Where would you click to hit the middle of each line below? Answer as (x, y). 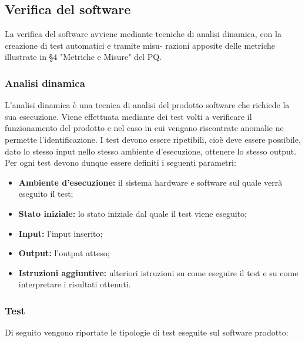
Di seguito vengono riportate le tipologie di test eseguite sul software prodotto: (147, 332)
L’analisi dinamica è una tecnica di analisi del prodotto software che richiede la (147, 105)
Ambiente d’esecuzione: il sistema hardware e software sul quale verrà (150, 182)
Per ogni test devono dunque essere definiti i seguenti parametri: (120, 162)
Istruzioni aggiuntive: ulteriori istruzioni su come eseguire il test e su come (158, 272)
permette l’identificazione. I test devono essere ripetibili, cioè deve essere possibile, (153, 139)
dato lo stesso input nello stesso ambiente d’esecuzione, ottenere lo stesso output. (151, 151)
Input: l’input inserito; (61, 233)
